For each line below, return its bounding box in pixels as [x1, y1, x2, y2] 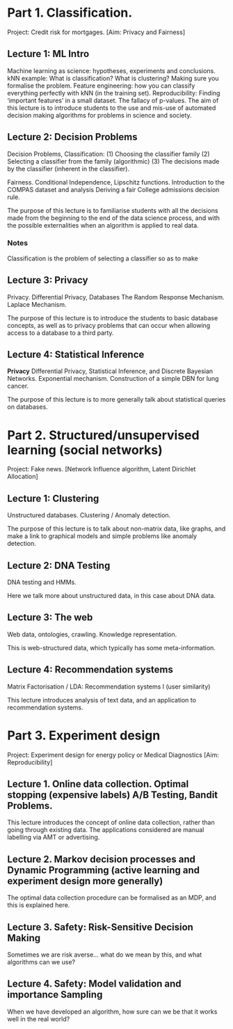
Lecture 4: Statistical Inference [7, 349, 145, 361]
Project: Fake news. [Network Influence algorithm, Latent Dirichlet [7, 465, 196, 473]
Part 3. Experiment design [7, 728, 161, 743]
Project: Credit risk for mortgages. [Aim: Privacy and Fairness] [7, 28, 186, 36]
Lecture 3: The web [7, 611, 93, 624]
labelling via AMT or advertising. [7, 833, 100, 842]
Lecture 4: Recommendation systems [7, 663, 174, 676]
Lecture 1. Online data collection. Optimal [7, 778, 189, 790]
